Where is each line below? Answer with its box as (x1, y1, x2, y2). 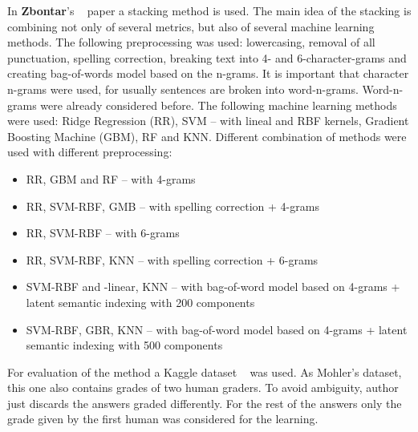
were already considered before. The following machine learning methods (40, 96, 397, 113)
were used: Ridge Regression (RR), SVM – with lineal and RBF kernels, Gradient (7, 112, 409, 129)
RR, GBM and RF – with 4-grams (26, 170, 196, 187)
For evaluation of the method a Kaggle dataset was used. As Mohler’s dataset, (7, 363, 402, 380)
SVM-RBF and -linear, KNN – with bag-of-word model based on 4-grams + (26, 278, 400, 295)
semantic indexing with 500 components (26, 337, 223, 353)
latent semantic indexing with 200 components (26, 293, 255, 310)
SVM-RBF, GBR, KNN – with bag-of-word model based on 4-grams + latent (26, 321, 408, 337)
